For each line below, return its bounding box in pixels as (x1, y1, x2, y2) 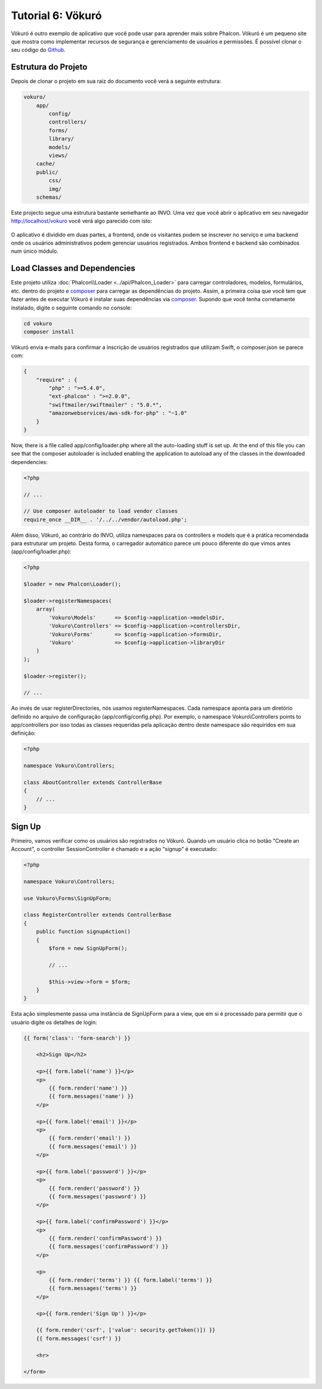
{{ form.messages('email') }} (48, 1143, 137, 1150)
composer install (23, 328, 75, 335)
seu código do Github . (11, 47, 66, 54)
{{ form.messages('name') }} (48, 1093, 134, 1100)
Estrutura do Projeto (11, 62, 88, 72)
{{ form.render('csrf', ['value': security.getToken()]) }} (36, 1327, 216, 1334)
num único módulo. (11, 248, 59, 255)
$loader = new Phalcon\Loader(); (23, 581, 122, 587)
